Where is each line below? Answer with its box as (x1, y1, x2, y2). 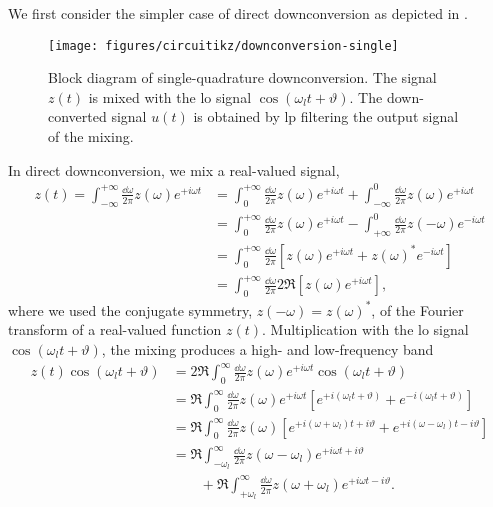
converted (48, 106, 107, 127)
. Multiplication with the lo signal (262, 319, 469, 340)
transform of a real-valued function (8, 319, 222, 340)
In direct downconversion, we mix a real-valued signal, (8, 159, 340, 180)
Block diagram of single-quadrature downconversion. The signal (48, 67, 437, 88)
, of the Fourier (371, 299, 464, 320)
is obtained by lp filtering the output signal (193, 106, 459, 127)
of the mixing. (48, 126, 134, 147)
